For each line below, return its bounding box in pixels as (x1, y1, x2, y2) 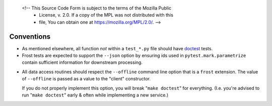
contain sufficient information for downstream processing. (22, 59, 143, 65)
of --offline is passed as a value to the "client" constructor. (22, 76, 151, 82)
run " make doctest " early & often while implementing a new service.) (22, 92, 169, 98)
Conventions (9, 32, 51, 41)
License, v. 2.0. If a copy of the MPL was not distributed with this (39, 12, 174, 18)
